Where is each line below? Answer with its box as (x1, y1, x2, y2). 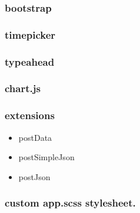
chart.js (5, 81, 41, 96)
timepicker (5, 27, 56, 42)
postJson (18, 170, 51, 182)
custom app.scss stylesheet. (5, 195, 136, 210)
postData (18, 131, 52, 143)
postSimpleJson (18, 151, 75, 163)
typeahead (5, 54, 55, 69)
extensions (5, 108, 55, 123)
